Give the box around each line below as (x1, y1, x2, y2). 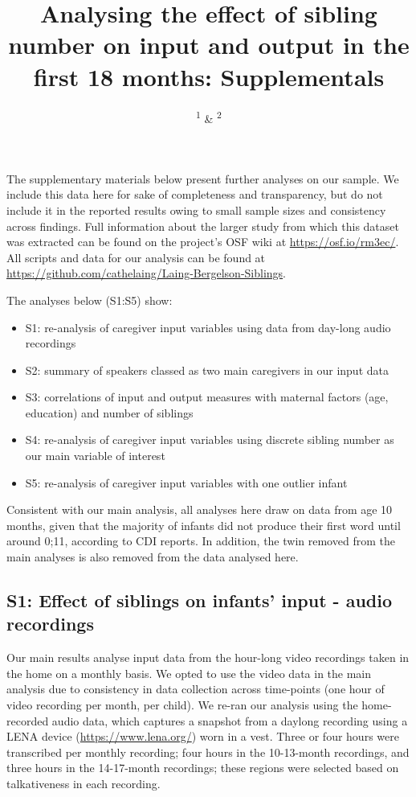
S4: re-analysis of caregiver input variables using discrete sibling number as (25, 431, 394, 448)
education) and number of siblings (25, 404, 194, 421)
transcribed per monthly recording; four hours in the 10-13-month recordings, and (6, 743, 410, 760)
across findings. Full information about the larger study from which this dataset (6, 217, 399, 234)
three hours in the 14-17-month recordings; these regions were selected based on (6, 759, 399, 776)
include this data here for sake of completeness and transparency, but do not (6, 186, 383, 203)
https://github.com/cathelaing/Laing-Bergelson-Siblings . (6, 265, 286, 281)
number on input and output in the (8, 28, 410, 61)
